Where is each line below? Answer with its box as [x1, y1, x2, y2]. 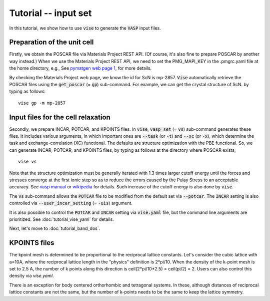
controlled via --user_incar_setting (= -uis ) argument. [9, 200, 132, 206]
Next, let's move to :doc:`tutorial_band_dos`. [9, 225, 100, 231]
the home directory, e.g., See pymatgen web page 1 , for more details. [9, 65, 152, 71]
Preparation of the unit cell [9, 38, 94, 47]
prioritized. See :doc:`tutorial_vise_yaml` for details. [9, 216, 114, 222]
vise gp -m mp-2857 [18, 100, 66, 106]
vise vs [18, 159, 37, 165]
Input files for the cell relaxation [9, 113, 111, 121]
